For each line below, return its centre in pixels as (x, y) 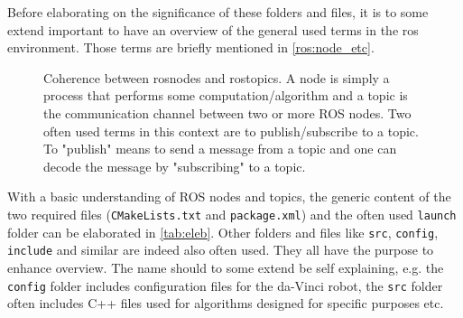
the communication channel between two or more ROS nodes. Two (227, 112)
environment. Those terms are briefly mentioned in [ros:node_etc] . (191, 47)
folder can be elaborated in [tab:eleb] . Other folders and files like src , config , (223, 232)
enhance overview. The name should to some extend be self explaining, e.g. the (226, 267)
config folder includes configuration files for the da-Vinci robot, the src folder (225, 285)
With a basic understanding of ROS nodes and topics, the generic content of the (229, 196)
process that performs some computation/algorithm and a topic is (226, 95)
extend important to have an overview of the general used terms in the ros (213, 29)
